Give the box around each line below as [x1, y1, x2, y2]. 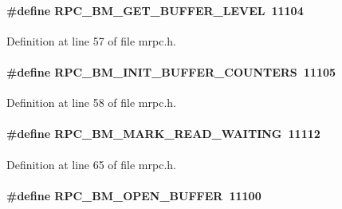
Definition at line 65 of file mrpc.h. [6, 156, 176, 172]
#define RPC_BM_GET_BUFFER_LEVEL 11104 [6, 2, 304, 18]
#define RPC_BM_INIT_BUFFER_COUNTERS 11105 [6, 63, 336, 80]
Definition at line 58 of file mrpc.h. [6, 94, 176, 111]
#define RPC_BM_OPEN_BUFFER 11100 [6, 187, 261, 203]
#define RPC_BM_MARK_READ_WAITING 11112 [6, 125, 320, 142]
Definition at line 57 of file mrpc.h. [6, 32, 176, 49]
